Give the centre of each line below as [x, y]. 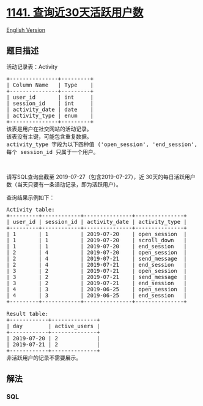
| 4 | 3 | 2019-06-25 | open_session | [97, 289]
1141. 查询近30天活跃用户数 [75, 13]
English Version [26, 30]
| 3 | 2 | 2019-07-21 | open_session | [97, 271]
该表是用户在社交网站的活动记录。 [49, 129]
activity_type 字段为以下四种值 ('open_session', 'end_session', [102, 144]
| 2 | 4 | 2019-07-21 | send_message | [97, 259]
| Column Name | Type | [50, 85]
